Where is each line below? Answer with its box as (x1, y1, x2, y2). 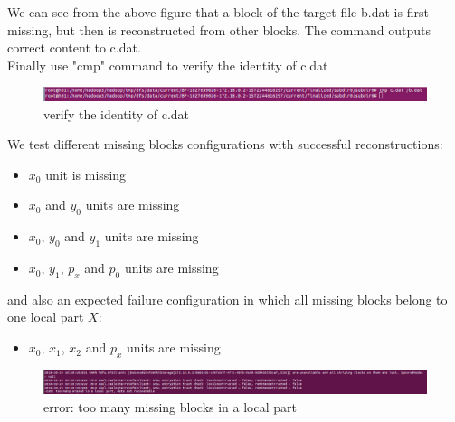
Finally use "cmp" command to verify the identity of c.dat (7, 55, 328, 74)
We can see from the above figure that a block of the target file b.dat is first (7, 3, 429, 21)
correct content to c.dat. (7, 38, 141, 57)
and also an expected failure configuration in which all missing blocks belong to (7, 289, 448, 308)
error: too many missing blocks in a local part (43, 397, 297, 416)
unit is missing (45, 164, 127, 183)
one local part (7, 307, 84, 326)
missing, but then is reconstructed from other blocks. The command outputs (7, 20, 431, 39)
